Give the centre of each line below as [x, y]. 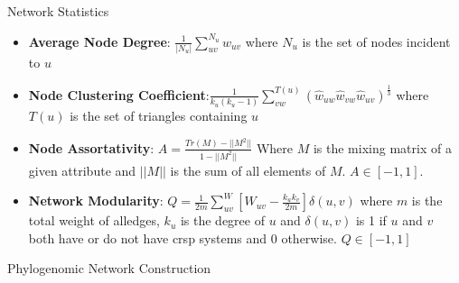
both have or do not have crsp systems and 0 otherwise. [183, 237]
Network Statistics [58, 11]
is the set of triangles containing [159, 116]
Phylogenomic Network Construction [109, 268]
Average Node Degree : [99, 41]
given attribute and [82, 170]
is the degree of [222, 220]
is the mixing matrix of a [382, 147]
